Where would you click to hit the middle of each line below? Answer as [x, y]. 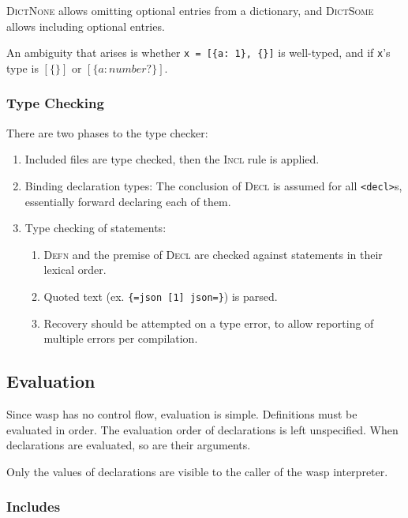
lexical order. [75, 270]
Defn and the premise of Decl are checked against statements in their [213, 254]
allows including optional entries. [86, 26]
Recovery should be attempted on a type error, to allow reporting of [209, 323]
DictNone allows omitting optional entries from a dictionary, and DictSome [190, 10]
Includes [34, 507]
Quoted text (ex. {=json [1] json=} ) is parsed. [161, 296]
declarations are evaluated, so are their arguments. [129, 445]
